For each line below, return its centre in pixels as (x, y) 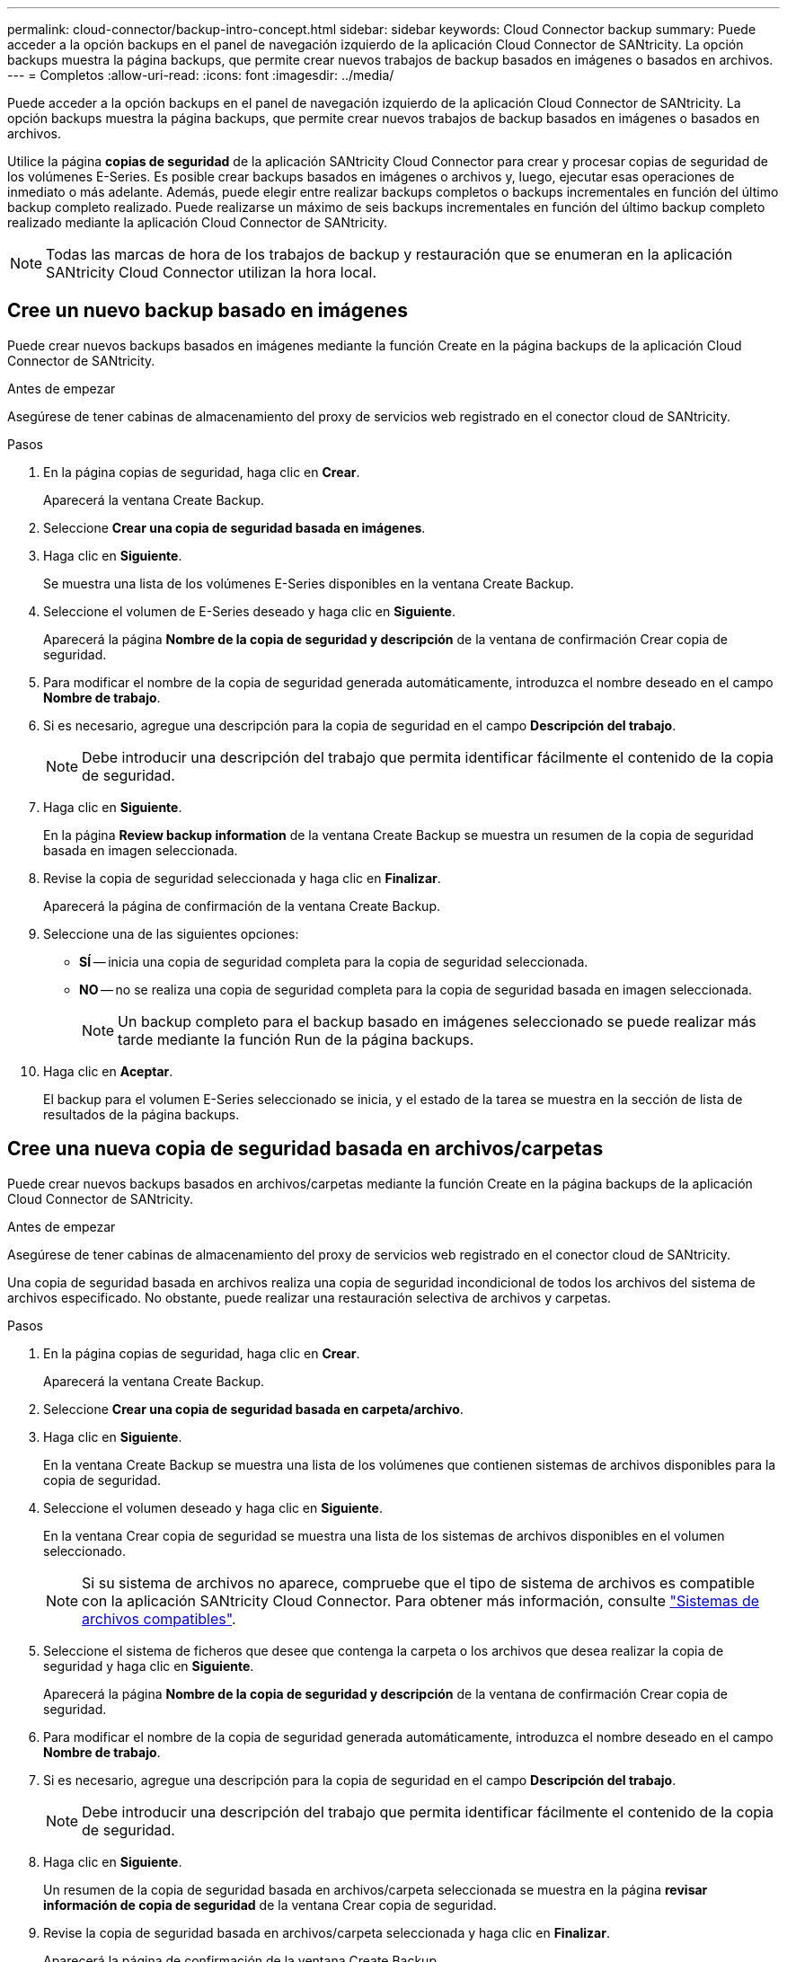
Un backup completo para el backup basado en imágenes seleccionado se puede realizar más (437, 1021)
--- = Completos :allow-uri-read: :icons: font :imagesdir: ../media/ (201, 75)
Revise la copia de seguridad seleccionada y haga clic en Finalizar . (242, 878)
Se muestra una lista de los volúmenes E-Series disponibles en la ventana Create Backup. (309, 583)
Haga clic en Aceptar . (108, 1071)
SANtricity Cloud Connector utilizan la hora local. (212, 272)
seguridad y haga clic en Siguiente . (149, 1666)
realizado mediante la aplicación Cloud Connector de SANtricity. (198, 222)
